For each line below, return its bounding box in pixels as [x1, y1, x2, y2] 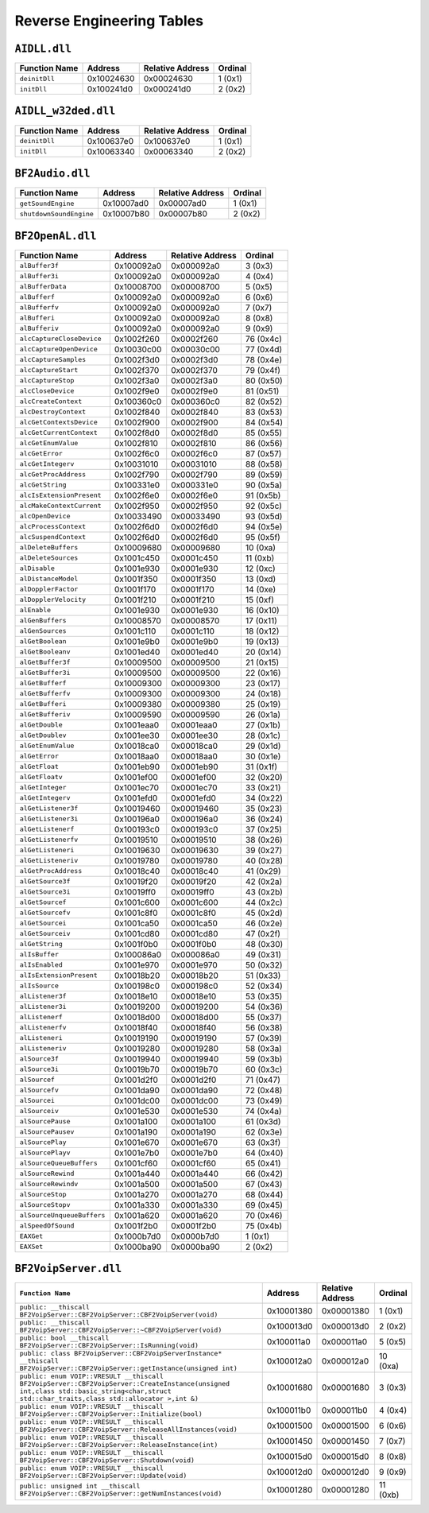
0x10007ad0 [102, 198, 149, 209]
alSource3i [19, 1065, 60, 1073]
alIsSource [19, 982, 60, 990]
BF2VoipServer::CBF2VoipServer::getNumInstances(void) [19, 1489, 222, 1498]
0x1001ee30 [114, 730, 160, 741]
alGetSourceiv [19, 929, 71, 938]
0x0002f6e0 [171, 490, 218, 501]
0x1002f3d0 [114, 354, 160, 365]
